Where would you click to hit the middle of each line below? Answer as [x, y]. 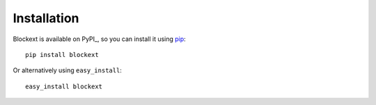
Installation [46, 18]
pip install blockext [62, 55]
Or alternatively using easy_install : [67, 70]
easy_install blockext [64, 86]
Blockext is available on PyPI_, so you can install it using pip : [99, 39]
